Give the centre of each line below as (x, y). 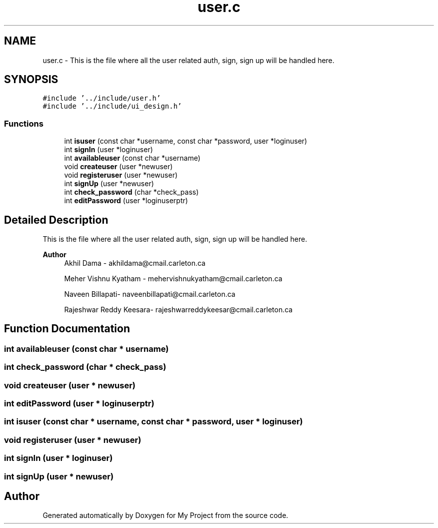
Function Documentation (67, 329)
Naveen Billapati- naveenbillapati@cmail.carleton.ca (150, 294)
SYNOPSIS (31, 80)
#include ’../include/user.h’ (102, 98)
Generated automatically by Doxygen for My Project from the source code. (165, 515)
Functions (24, 123)
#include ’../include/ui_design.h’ (112, 106)
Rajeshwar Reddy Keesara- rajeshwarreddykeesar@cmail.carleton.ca (178, 310)
